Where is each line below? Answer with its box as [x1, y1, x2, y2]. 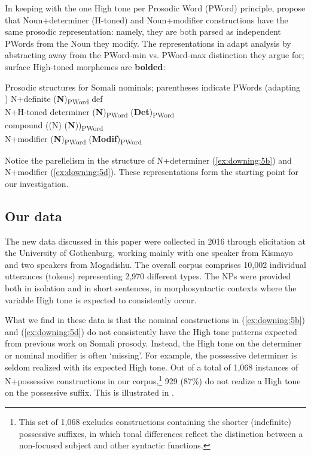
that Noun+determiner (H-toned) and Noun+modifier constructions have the [5, 13, 288, 26]
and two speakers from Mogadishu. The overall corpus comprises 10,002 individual [5, 258, 306, 270]
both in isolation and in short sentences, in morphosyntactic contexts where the [5, 282, 297, 294]
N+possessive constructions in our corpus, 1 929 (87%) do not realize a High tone [5, 373, 301, 387]
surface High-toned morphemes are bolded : [5, 60, 166, 73]
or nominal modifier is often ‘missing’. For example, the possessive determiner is [5, 348, 297, 361]
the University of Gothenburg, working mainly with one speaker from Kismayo [5, 246, 293, 259]
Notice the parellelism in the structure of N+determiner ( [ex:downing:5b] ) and [5, 153, 292, 166]
